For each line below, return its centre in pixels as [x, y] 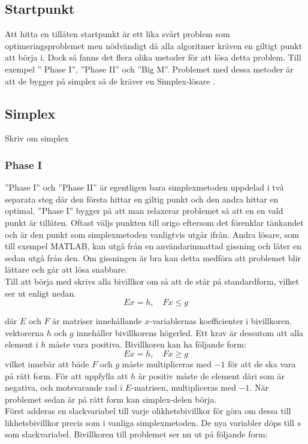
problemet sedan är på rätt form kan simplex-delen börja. [111, 399]
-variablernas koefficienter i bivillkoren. [221, 321]
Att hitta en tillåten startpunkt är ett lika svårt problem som [117, 34]
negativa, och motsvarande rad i [64, 387]
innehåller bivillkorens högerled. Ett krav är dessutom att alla [190, 332]
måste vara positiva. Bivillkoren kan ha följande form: [147, 344]
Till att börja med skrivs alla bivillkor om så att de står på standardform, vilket [152, 281]
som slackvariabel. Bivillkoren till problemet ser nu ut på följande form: [136, 434]
